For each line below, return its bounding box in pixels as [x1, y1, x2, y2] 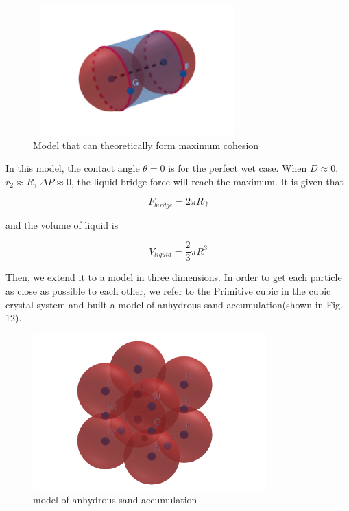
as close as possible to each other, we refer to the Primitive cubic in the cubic [5, 284, 331, 298]
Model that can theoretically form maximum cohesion [33, 137, 259, 152]
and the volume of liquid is [5, 217, 119, 231]
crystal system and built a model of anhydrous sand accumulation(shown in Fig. [5, 297, 343, 311]
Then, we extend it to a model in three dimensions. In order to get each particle [5, 270, 342, 284]
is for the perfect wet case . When [168, 161, 307, 175]
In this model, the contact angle [5, 161, 140, 175]
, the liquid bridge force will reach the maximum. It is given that [71, 174, 344, 188]
